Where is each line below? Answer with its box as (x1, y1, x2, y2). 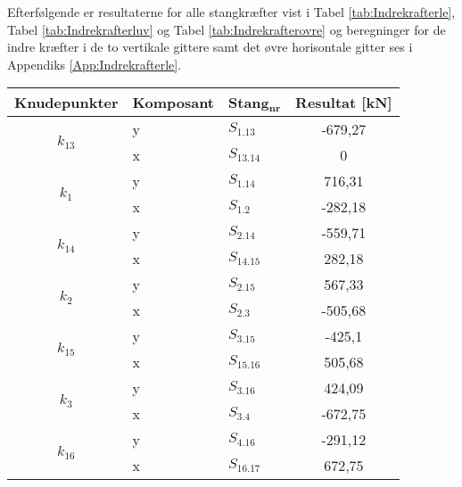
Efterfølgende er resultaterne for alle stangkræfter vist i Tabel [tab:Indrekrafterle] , (7, 3, 456, 21)
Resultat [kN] (295, 92, 392, 113)
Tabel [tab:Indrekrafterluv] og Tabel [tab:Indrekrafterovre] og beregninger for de (7, 20, 446, 38)
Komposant (132, 92, 215, 113)
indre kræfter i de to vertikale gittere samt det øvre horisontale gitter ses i (7, 37, 413, 56)
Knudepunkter (14, 92, 119, 113)
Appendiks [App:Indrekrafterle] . (7, 54, 182, 73)
